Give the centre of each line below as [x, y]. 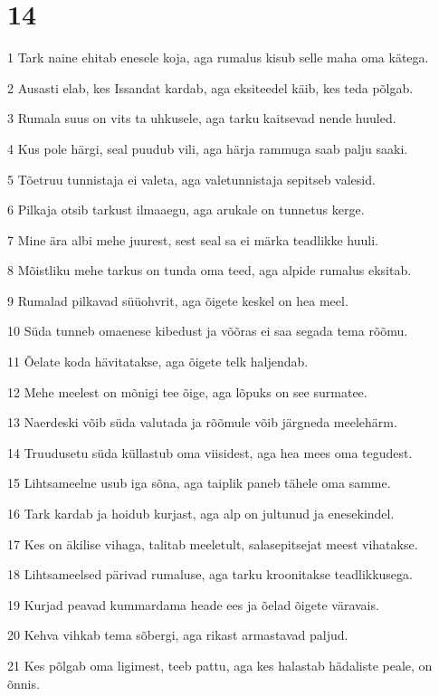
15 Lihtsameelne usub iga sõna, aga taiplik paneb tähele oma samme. [199, 483]
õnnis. [24, 683]
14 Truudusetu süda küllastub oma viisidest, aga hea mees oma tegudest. [210, 452]
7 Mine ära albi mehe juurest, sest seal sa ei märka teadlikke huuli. [193, 239]
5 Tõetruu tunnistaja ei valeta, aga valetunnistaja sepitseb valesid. [191, 179]
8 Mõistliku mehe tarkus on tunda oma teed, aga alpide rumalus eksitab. [210, 270]
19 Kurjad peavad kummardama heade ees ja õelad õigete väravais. [193, 604]
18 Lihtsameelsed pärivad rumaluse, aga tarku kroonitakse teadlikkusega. [210, 574]
